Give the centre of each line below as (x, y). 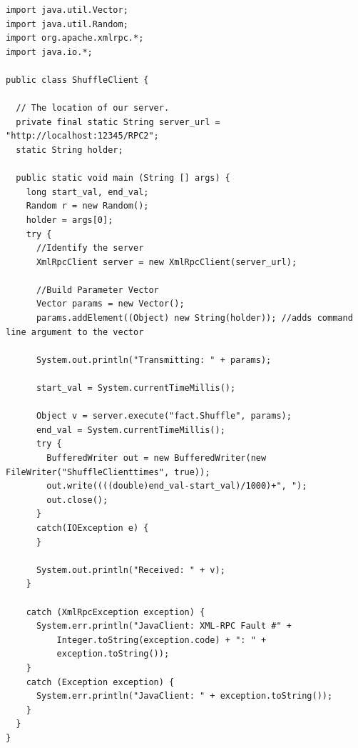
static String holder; (70, 150)
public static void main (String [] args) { (123, 178)
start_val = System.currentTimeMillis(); (136, 388)
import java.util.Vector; (67, 10)
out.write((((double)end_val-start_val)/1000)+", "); (177, 486)
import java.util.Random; (67, 24)
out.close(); (77, 500)
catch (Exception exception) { (100, 682)
